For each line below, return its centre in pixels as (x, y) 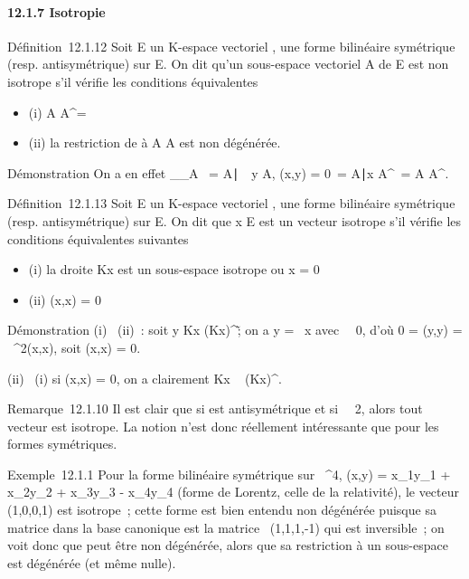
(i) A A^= (57, 112)
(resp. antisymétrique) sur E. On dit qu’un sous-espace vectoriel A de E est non (228, 64)
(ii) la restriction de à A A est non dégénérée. (155, 142)
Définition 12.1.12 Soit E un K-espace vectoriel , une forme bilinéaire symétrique (231, 46)
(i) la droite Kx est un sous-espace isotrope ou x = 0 (174, 269)
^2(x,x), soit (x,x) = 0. (77, 347)
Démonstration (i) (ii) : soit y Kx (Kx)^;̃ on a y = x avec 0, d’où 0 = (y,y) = (235, 330)
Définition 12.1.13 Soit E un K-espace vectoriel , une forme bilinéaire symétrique (231, 203)
